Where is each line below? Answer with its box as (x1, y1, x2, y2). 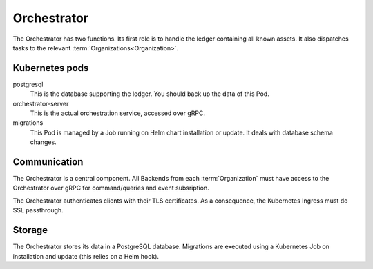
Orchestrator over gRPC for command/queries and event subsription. (12, 183, 210, 192)
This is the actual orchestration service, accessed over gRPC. (30, 109, 205, 117)
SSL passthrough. (12, 206, 64, 215)
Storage (12, 224, 48, 236)
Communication (12, 156, 84, 168)
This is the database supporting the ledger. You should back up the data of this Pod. (30, 90, 269, 98)
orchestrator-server (12, 99, 69, 108)
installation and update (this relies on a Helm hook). (12, 252, 159, 260)
